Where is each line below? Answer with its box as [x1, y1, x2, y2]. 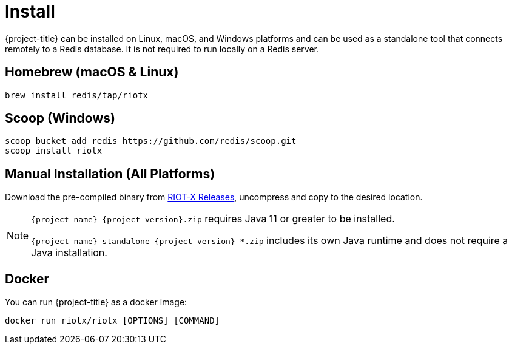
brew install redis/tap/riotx [5, 90, 149, 100]
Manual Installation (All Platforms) [5, 166, 215, 181]
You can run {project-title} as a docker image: [5, 297, 187, 308]
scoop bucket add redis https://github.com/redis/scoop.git [5, 136, 297, 146]
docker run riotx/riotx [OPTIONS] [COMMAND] [5, 316, 220, 326]
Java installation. [31, 246, 107, 259]
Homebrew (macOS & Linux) [5, 64, 179, 80]
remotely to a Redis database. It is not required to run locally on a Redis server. [5, 43, 319, 54]
